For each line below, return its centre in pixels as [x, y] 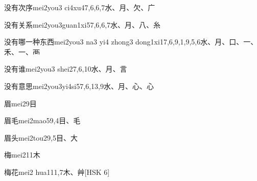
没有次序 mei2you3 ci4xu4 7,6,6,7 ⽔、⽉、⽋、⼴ [80, 7]
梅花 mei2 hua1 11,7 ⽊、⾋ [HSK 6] [57, 172]
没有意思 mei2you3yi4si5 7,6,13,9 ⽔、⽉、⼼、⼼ [79, 86]
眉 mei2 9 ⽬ [20, 103]
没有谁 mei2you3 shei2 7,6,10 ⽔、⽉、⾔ [66, 69]
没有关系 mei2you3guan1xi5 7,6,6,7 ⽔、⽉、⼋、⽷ [83, 24]
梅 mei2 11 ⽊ [22, 155]
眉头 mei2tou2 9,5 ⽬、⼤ [41, 137]
